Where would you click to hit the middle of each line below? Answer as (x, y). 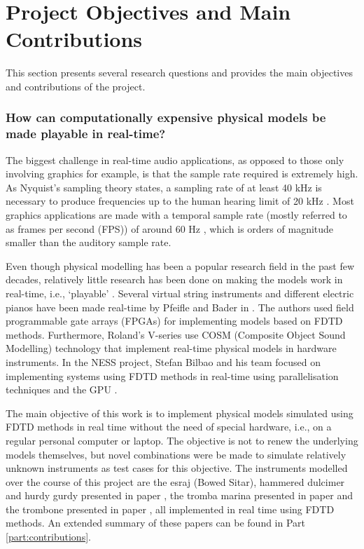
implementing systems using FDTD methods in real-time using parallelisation (172, 375)
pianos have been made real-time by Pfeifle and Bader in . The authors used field (180, 307)
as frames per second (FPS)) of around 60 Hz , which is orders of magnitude (170, 228)
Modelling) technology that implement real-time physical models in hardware (171, 348)
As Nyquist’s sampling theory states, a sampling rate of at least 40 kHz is (164, 187)
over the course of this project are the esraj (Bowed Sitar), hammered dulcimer (175, 481)
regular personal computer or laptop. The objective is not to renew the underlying (182, 440)
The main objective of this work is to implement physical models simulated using (180, 413)
